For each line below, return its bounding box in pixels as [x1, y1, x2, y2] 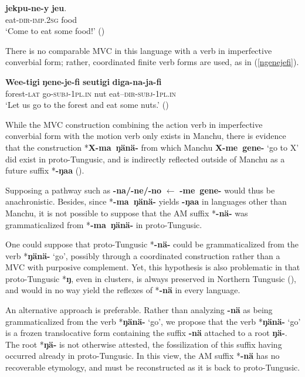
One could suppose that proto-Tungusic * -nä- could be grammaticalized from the [5, 238, 299, 250]
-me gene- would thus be [179, 184, 275, 196]
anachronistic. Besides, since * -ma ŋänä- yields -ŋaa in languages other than [5, 195, 287, 208]
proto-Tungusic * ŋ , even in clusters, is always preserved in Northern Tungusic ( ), [5, 272, 296, 284]
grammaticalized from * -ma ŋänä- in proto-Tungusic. [5, 218, 202, 230]
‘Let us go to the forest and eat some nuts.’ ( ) [5, 99, 169, 111]
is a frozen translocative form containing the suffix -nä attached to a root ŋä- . [5, 327, 287, 339]
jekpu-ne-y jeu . [5, 2, 67, 13]
